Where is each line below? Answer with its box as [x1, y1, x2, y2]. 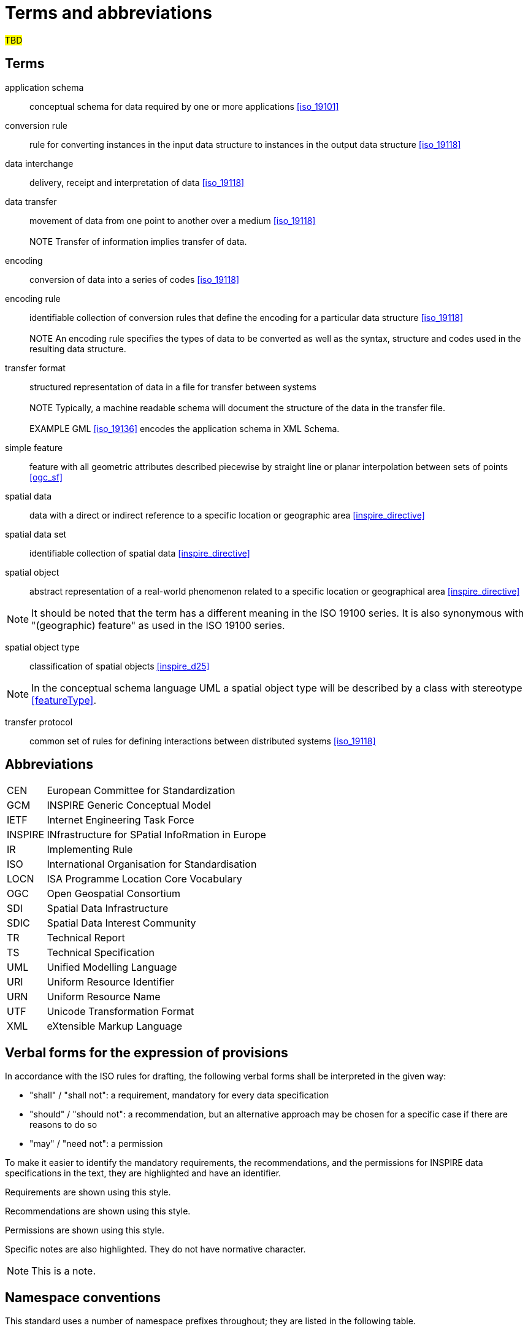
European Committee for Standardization [47, 784, 235, 797]
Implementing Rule [47, 843, 133, 856]
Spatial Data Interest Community [47, 917, 196, 930]
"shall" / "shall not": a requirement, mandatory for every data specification [29, 1090, 329, 1101]
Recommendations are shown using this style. [5, 1206, 191, 1217]
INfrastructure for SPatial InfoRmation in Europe [47, 828, 266, 841]
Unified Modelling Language [47, 961, 177, 974]
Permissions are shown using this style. [5, 1225, 165, 1236]
